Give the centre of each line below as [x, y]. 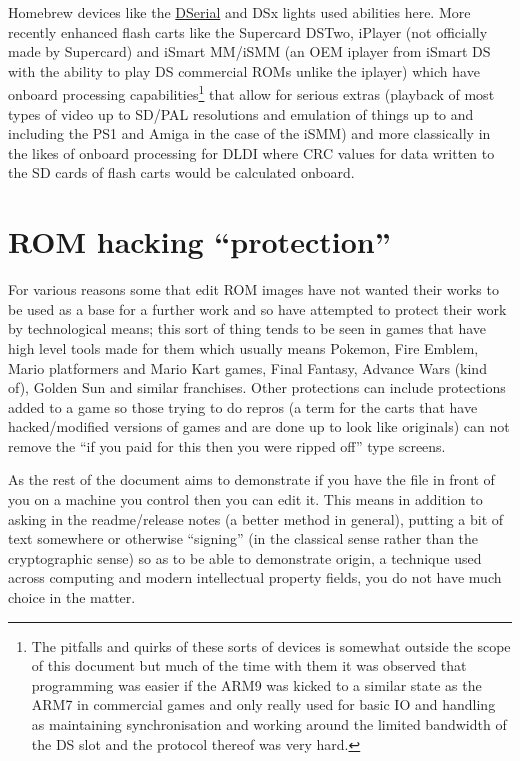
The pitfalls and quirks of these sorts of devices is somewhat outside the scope [271, 645]
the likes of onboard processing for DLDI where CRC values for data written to [251, 152]
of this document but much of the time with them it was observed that [249, 665]
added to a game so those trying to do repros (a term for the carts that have [243, 406]
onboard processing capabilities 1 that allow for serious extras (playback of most [251, 93]
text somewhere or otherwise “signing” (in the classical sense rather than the [243, 538]
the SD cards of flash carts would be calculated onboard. [181, 172]
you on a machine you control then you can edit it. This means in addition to [245, 499]
